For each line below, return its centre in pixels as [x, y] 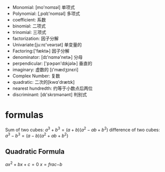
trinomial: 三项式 [29, 32]
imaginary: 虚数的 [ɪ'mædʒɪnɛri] [45, 70]
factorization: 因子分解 [35, 38]
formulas [24, 115]
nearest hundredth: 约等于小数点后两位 [52, 88]
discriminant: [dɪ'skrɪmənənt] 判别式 [49, 94]
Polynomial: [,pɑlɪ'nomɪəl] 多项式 [46, 13]
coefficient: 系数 [29, 20]
